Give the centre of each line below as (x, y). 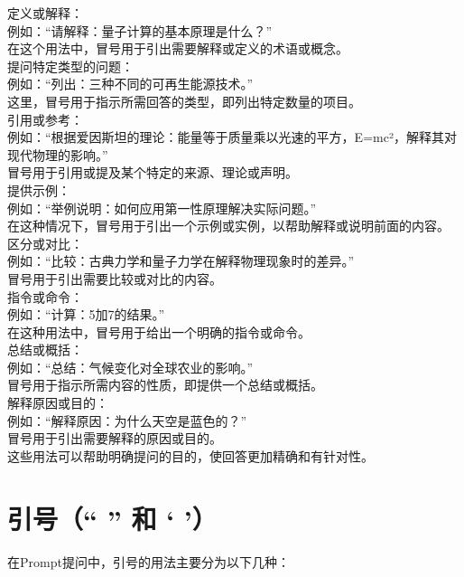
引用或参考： (45, 119)
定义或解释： (45, 13)
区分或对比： (45, 243)
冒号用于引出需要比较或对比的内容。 (115, 278)
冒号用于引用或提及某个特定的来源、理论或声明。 (153, 172)
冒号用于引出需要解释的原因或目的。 (115, 438)
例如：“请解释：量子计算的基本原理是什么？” (140, 30)
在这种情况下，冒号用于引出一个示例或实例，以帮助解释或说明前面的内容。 (228, 226)
